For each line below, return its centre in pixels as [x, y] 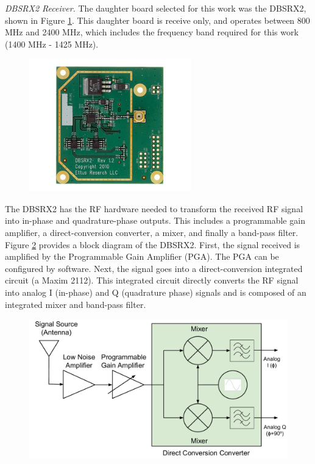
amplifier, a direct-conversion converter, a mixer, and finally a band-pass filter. [152, 233]
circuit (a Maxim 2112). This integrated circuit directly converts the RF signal [152, 280]
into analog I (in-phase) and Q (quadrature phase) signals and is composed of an [156, 292]
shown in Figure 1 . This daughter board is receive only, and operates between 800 [157, 20]
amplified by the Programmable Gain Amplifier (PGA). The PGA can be [142, 256]
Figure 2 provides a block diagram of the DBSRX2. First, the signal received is [153, 244]
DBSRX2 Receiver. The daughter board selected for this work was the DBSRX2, [156, 8]
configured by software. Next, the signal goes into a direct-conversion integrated [154, 268]
